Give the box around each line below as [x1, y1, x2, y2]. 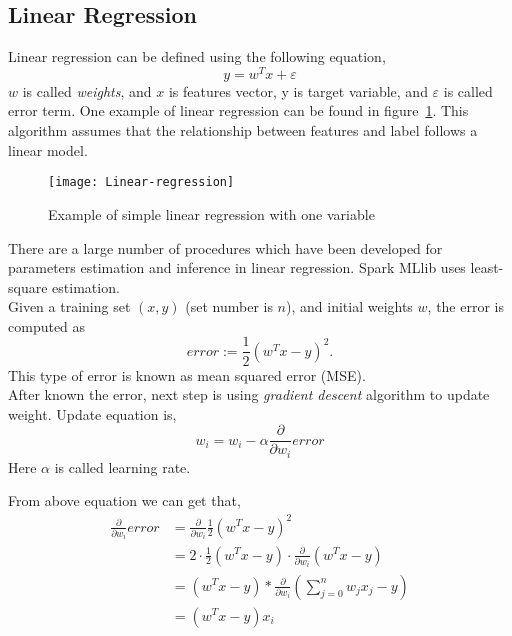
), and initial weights [286, 296, 413, 317]
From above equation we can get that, [8, 490, 241, 511]
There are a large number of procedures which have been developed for [8, 237, 443, 258]
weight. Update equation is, [8, 403, 177, 424]
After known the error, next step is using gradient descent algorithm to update [8, 384, 490, 405]
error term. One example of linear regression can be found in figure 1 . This [8, 100, 469, 121]
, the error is [427, 296, 504, 317]
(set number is [185, 296, 273, 317]
